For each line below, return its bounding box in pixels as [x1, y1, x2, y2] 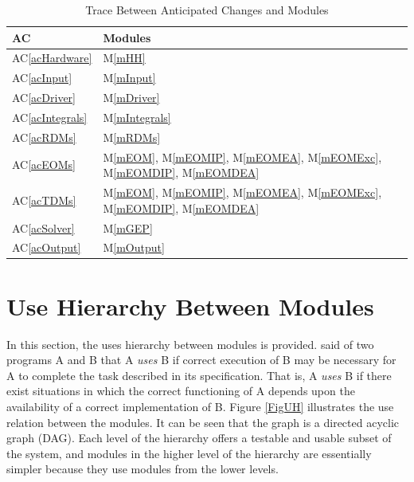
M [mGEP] [103, 219, 153, 236]
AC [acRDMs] [12, 128, 76, 145]
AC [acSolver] [12, 219, 75, 236]
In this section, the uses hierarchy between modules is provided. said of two [6, 335, 374, 352]
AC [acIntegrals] [12, 108, 88, 125]
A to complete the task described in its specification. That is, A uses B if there [6, 366, 392, 383]
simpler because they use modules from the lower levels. [6, 460, 279, 477]
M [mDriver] [103, 89, 160, 106]
